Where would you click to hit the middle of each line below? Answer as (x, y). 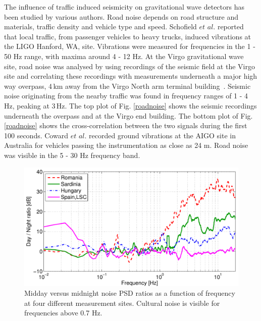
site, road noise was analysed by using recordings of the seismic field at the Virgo (129, 66)
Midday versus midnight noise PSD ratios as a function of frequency (130, 293)
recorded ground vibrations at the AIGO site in (162, 135)
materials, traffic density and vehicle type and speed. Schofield (100, 26)
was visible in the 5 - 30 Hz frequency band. (72, 155)
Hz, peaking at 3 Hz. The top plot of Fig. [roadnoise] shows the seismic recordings (130, 105)
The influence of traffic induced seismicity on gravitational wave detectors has (124, 7)
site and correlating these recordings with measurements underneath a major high (131, 76)
